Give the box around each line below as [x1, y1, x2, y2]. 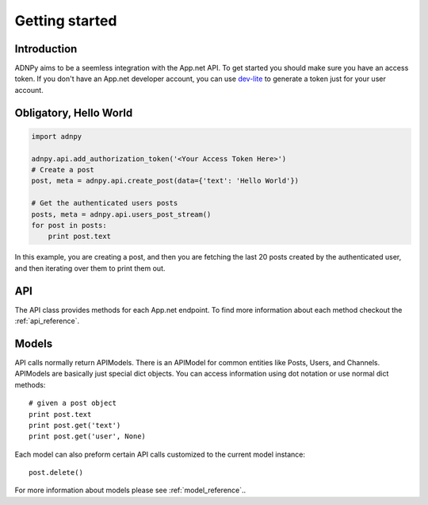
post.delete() [29, 468, 83, 477]
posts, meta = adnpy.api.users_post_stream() [31, 210, 212, 218]
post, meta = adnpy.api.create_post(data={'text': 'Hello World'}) [31, 176, 300, 186]
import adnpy [31, 132, 82, 141]
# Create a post [31, 165, 95, 175]
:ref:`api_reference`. [14, 316, 79, 326]
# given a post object [29, 399, 117, 408]
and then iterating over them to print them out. [14, 263, 166, 273]
